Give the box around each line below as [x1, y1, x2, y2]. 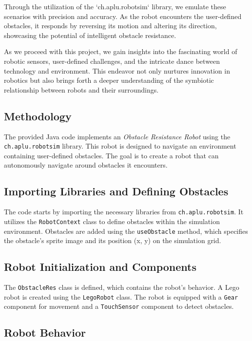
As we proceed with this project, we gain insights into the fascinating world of [4, 46, 237, 57]
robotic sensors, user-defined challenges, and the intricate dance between [4, 56, 220, 66]
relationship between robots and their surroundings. [4, 84, 159, 95]
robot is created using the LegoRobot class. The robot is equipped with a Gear [4, 291, 238, 302]
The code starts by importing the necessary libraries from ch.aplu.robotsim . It [4, 207, 244, 217]
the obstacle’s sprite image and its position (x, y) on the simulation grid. [4, 235, 221, 246]
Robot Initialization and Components [4, 259, 196, 274]
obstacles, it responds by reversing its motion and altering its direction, [4, 20, 217, 31]
